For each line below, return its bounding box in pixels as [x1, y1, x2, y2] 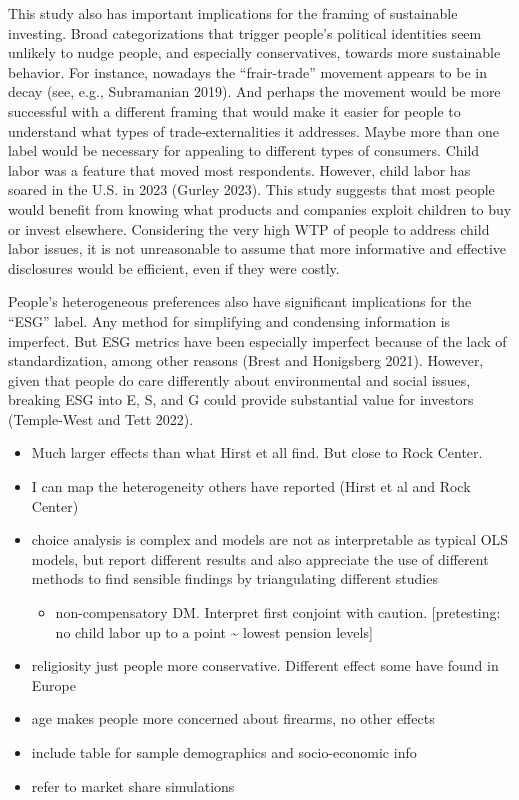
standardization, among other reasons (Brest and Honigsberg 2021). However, [8, 350, 484, 371]
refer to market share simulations [31, 775, 235, 796]
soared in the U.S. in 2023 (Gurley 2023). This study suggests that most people [8, 179, 495, 200]
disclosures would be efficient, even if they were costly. [8, 257, 340, 278]
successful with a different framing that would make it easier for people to [8, 100, 461, 121]
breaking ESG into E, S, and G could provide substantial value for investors [8, 389, 474, 410]
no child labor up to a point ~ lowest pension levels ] [55, 621, 373, 642]
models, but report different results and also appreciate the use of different [31, 548, 489, 569]
